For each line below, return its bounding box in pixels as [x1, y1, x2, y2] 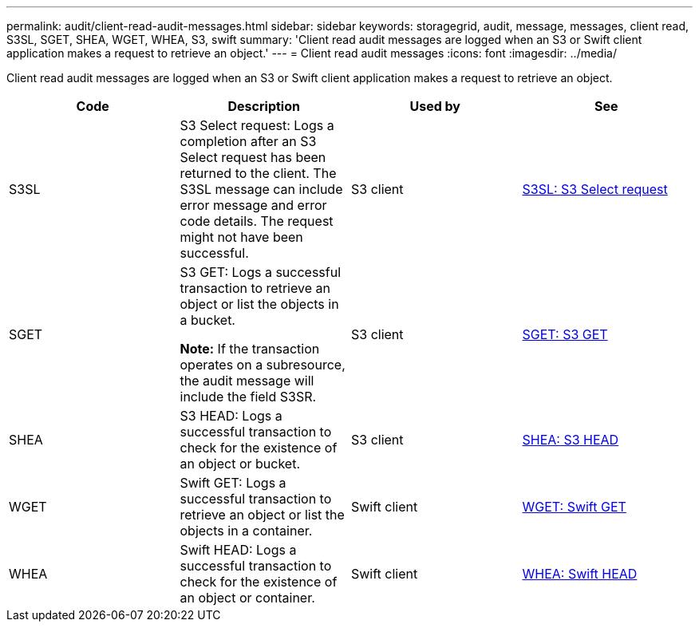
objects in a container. [180, 523, 313, 539]
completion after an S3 [180, 133, 317, 149]
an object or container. [180, 590, 315, 606]
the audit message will [180, 373, 314, 389]
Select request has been [180, 149, 326, 165]
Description [227, 98, 300, 114]
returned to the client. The [180, 165, 337, 181]
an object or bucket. [180, 456, 301, 472]
